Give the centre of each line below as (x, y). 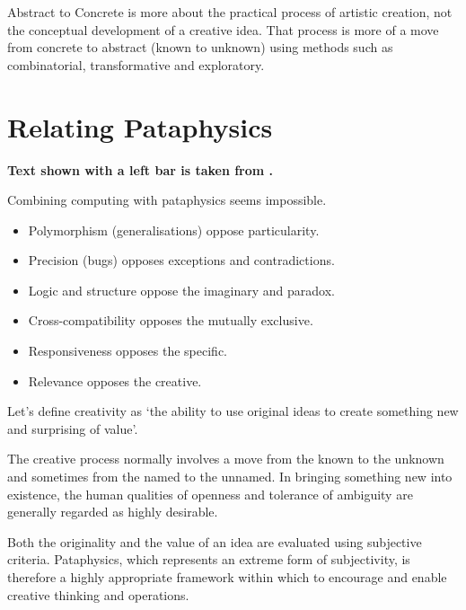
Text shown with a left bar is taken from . (141, 169)
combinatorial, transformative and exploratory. (136, 64)
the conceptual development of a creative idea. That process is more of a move (223, 29)
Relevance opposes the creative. (115, 380)
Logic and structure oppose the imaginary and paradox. (182, 290)
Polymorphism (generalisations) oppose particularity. (174, 230)
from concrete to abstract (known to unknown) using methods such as (200, 47)
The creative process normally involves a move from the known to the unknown (226, 459)
